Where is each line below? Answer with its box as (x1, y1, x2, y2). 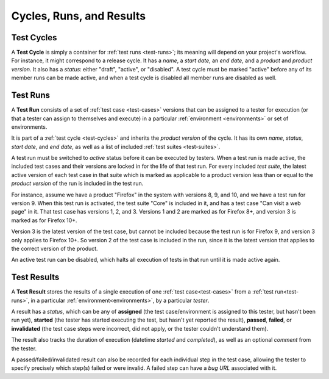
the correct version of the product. (11, 245, 98, 252)
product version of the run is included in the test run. (11, 180, 144, 187)
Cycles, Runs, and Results (11, 9, 146, 23)
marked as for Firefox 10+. (11, 217, 77, 224)
